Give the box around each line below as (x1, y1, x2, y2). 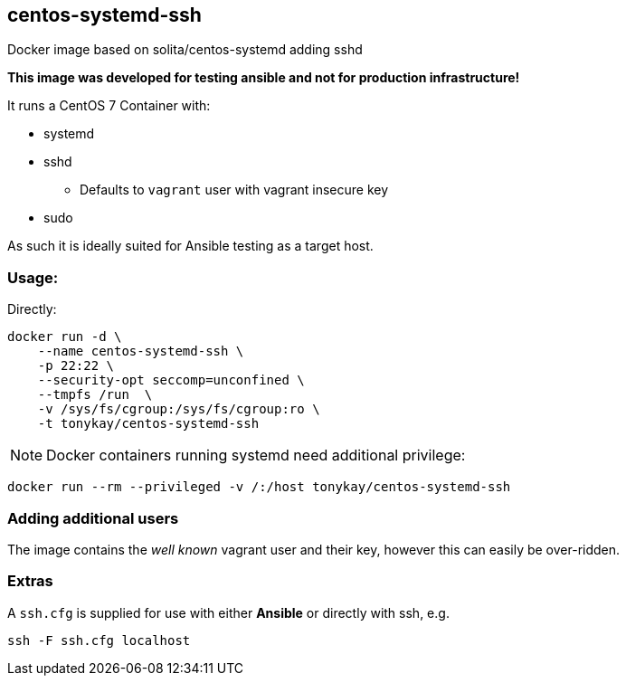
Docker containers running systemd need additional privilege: (46, 446, 466, 465)
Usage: (7, 268, 59, 287)
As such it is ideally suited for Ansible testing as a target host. (7, 238, 374, 254)
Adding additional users (7, 508, 179, 527)
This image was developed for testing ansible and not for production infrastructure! (7, 70, 520, 86)
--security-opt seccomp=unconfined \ (37, 373, 305, 388)
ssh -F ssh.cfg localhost (7, 632, 191, 648)
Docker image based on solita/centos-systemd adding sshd (7, 42, 363, 58)
